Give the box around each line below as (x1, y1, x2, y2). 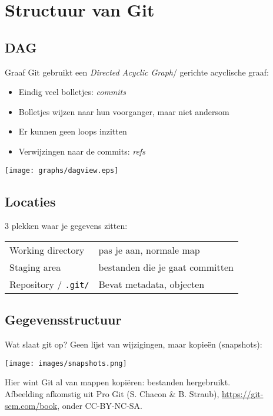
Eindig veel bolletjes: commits (18, 86, 126, 98)
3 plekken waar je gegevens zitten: (5, 220, 128, 232)
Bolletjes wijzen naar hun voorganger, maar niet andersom (18, 105, 229, 117)
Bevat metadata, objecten (98, 277, 205, 291)
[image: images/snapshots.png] (5, 359, 127, 368)
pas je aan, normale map (98, 243, 200, 257)
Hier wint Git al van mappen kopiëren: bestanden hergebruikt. (5, 376, 231, 388)
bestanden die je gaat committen (98, 260, 234, 274)
